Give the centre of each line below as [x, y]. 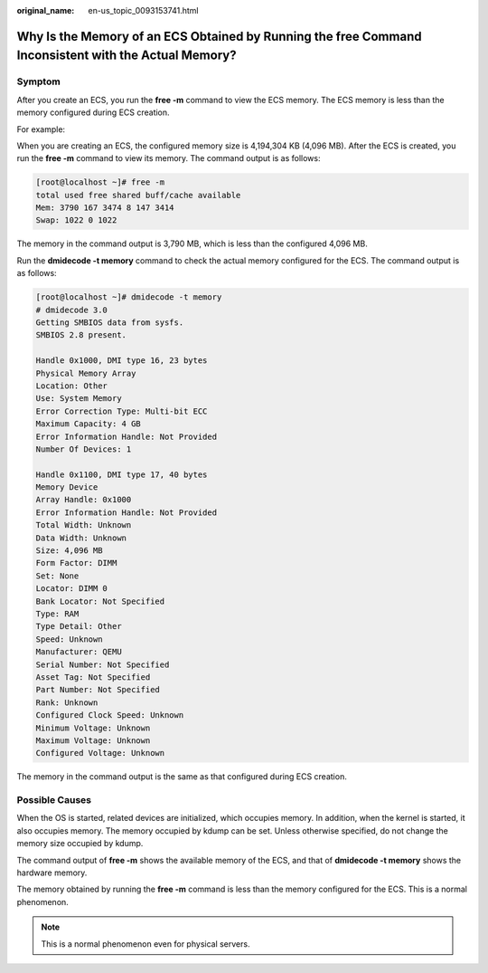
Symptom [38, 81]
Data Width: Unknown [81, 538]
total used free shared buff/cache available [138, 195]
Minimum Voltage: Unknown [93, 728]
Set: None [57, 576]
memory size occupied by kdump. [80, 844]
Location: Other [72, 386]
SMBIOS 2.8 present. [81, 335]
